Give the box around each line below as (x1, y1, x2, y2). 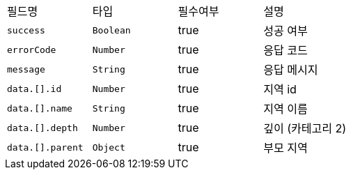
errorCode (7, 44, 56, 55)
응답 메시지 (263, 63, 318, 77)
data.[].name (7, 102, 72, 114)
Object (92, 142, 125, 153)
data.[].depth (7, 122, 78, 133)
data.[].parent (7, 142, 84, 153)
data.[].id (7, 83, 62, 94)
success (7, 24, 45, 36)
